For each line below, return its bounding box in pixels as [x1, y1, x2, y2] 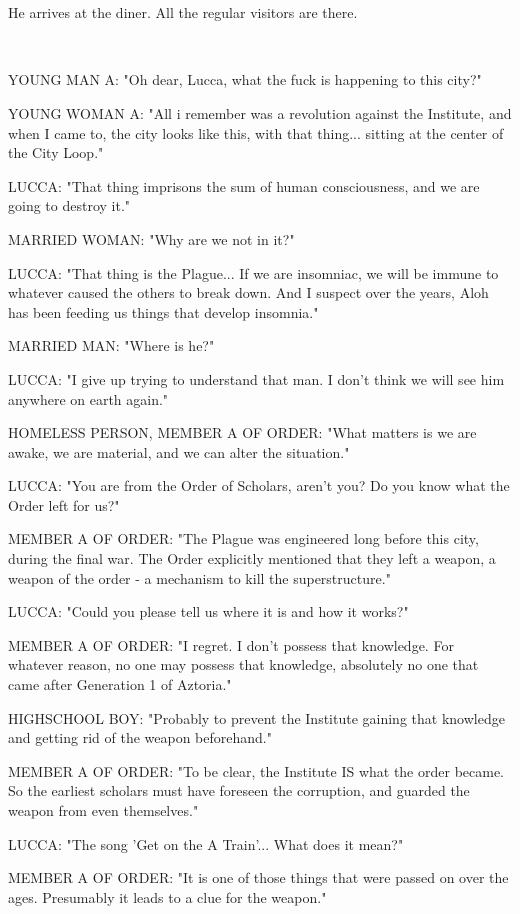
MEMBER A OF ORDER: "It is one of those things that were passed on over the [8, 867, 509, 888]
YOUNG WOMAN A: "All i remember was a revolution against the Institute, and [8, 102, 512, 123]
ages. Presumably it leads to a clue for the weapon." [8, 886, 327, 907]
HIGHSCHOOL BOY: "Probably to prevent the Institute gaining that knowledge [8, 707, 505, 728]
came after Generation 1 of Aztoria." [8, 674, 232, 695]
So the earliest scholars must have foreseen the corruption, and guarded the [8, 780, 470, 801]
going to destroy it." [8, 195, 131, 216]
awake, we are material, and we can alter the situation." [8, 441, 350, 462]
